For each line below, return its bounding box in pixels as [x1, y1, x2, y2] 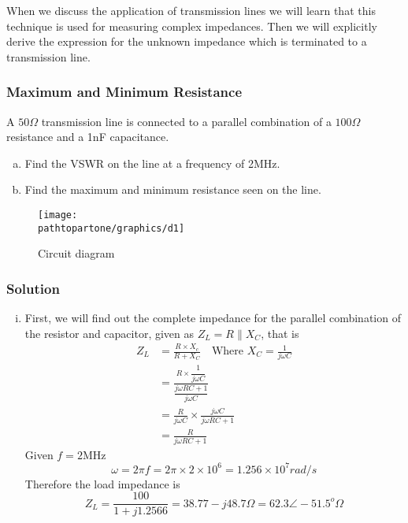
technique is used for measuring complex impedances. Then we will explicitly [6, 17, 377, 34]
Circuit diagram [38, 245, 115, 261]
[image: [38, 209, 78, 221]
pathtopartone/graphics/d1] [38, 222, 185, 234]
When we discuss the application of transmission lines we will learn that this [6, 2, 376, 18]
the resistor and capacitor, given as [24, 325, 195, 341]
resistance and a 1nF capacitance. [6, 128, 169, 145]
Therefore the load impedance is [24, 475, 180, 491]
